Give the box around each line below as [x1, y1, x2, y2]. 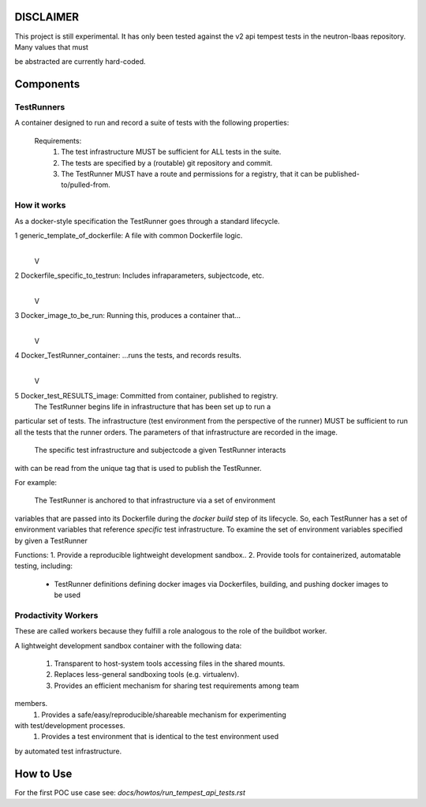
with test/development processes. [14, 720, 125, 730]
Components [14, 77, 80, 91]
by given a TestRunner [14, 536, 88, 545]
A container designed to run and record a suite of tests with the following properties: [14, 118, 290, 128]
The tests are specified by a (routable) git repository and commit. [61, 158, 273, 167]
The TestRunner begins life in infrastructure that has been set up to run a [34, 402, 271, 412]
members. [14, 699, 48, 708]
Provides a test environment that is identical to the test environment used [41, 732, 279, 742]
